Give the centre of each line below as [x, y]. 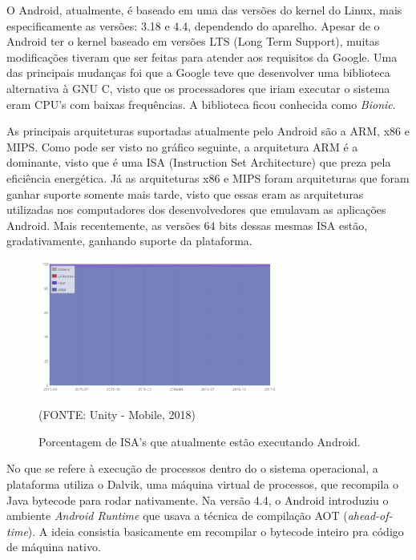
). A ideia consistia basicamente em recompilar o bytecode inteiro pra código [216, 531]
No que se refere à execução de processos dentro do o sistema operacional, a [192, 468]
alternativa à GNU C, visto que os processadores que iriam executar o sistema [198, 88]
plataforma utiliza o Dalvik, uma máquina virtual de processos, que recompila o [203, 484]
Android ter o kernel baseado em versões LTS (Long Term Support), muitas [193, 41]
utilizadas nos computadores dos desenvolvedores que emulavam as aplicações [196, 209]
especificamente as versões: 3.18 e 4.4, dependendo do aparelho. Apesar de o [193, 25]
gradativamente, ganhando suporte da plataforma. [129, 241]
